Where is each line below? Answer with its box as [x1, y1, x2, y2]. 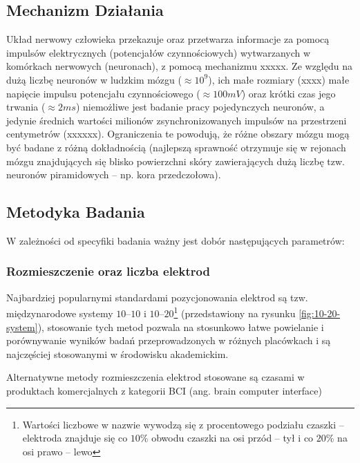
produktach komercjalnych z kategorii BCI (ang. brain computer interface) [6, 383, 323, 397]
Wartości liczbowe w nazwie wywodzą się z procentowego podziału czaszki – [22, 417, 344, 431]
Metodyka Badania [6, 201, 145, 223]
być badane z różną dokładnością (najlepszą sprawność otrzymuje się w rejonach [6, 140, 346, 154]
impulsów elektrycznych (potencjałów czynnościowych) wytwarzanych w [6, 45, 311, 59]
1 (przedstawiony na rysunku [173, 304, 296, 320]
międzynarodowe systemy [6, 306, 113, 320]
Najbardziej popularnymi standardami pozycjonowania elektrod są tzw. [6, 290, 308, 304]
